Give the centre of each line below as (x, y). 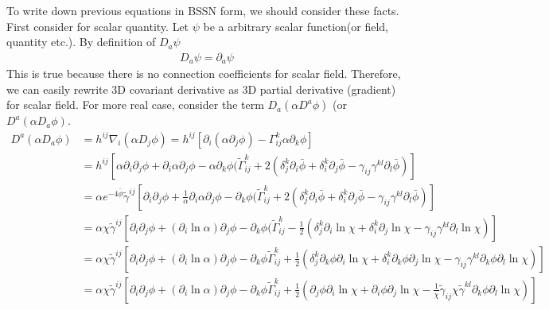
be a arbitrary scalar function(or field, (296, 26)
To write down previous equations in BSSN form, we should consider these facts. (203, 10)
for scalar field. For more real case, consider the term (135, 105)
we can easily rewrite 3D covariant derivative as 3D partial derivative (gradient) (201, 89)
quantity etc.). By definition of (81, 42)
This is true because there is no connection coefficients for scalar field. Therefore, (204, 74)
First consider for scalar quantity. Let (98, 26)
